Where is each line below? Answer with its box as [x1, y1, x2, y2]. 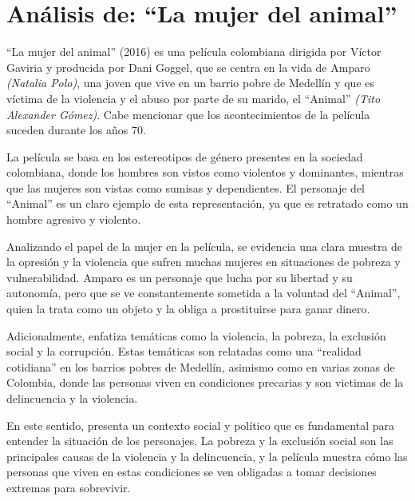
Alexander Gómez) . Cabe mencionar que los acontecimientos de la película [6, 105, 370, 122]
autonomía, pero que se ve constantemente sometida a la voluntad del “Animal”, [6, 284, 401, 301]
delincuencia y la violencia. [6, 390, 138, 406]
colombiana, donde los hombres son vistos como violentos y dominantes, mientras [6, 164, 404, 181]
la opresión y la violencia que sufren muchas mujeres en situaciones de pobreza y [6, 253, 401, 270]
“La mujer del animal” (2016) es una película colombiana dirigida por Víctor [6, 43, 381, 60]
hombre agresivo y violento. [6, 211, 141, 228]
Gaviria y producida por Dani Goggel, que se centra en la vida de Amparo [6, 58, 370, 75]
